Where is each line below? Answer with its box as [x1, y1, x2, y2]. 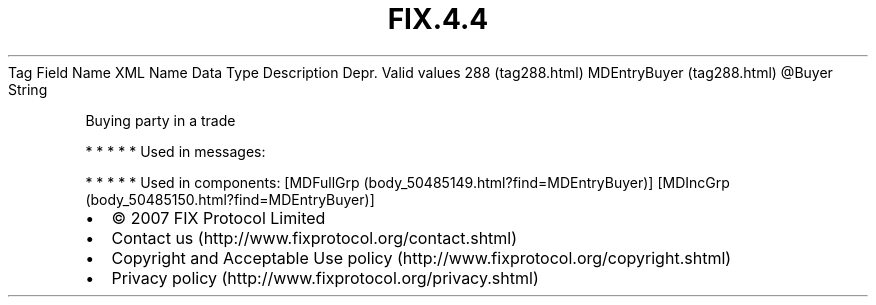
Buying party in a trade [85, 111, 236, 129]
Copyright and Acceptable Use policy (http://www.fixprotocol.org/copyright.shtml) [111, 247, 732, 268]
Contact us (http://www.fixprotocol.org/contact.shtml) [111, 227, 518, 248]
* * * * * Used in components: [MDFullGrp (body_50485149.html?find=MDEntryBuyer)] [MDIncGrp [85, 173, 730, 191]
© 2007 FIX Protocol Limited [111, 207, 326, 228]
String [8, 80, 48, 98]
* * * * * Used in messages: [85, 142, 266, 160]
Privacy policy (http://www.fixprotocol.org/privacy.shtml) [111, 267, 539, 288]
